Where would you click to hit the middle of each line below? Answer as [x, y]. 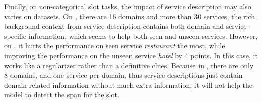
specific [15, 36]
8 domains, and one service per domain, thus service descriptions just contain [123, 75]
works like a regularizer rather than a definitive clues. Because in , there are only [129, 65]
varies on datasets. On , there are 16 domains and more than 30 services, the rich [130, 16]
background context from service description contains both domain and [114, 26]
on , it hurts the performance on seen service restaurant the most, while [115, 46]
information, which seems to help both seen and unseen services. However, [143, 36]
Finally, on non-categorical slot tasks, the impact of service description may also [128, 6]
